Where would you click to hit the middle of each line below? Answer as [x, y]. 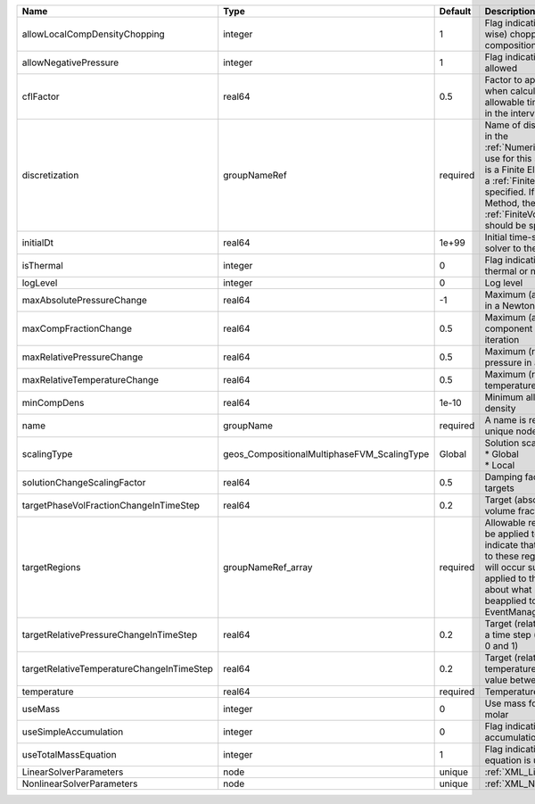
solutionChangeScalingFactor [84, 482]
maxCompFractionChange [77, 328]
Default [455, 11]
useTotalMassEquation [69, 754]
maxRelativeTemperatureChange [91, 380]
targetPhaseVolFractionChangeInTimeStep [111, 506]
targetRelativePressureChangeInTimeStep [110, 635]
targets [499, 488]
